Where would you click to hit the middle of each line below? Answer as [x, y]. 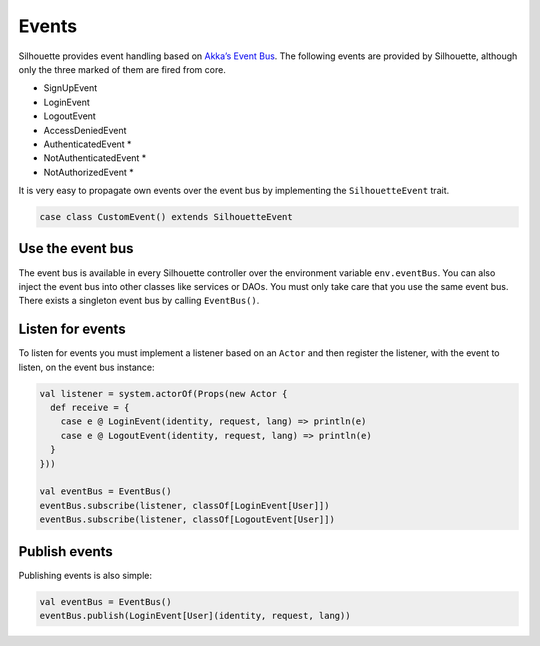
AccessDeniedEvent [85, 130]
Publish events [66, 551]
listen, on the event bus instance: [86, 367]
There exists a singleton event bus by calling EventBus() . [139, 301]
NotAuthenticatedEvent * [95, 158]
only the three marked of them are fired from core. [122, 69]
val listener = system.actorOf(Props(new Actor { [163, 393]
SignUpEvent [70, 88]
